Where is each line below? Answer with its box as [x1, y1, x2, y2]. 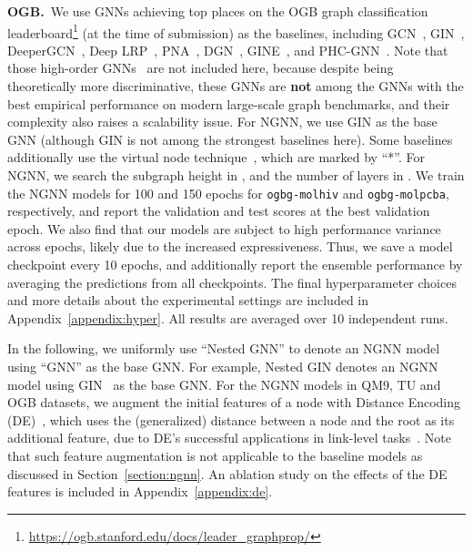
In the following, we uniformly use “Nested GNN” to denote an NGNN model [7, 339, 440, 358]
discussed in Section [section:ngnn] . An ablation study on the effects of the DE [7, 464, 448, 483]
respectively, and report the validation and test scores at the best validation [7, 201, 430, 220]
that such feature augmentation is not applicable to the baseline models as [7, 445, 423, 465]
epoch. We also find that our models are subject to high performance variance [7, 219, 441, 238]
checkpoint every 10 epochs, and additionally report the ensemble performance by [7, 255, 463, 274]
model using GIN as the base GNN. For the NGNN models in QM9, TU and [7, 374, 441, 394]
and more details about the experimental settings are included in [7, 291, 369, 310]
